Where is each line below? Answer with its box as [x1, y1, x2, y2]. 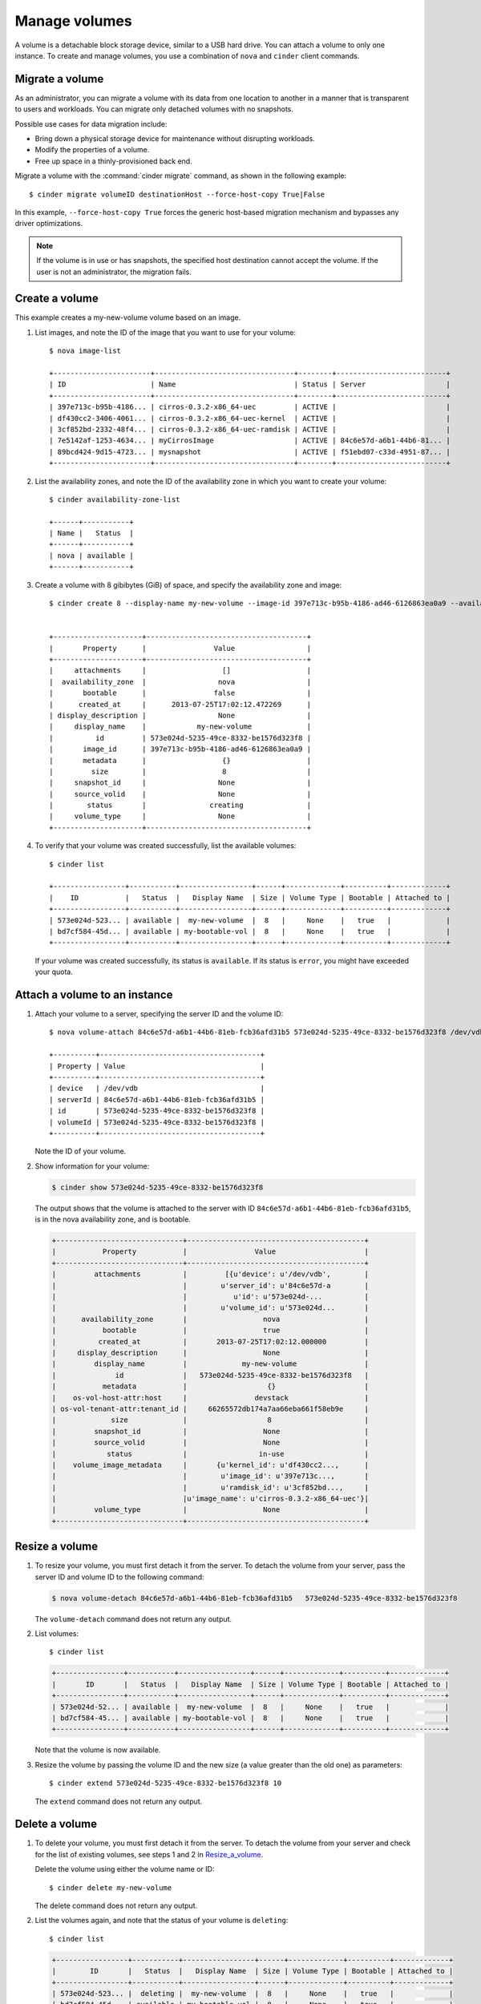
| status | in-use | [51, 1449, 369, 1458]
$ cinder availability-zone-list [49, 495, 180, 504]
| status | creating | [49, 801, 312, 810]
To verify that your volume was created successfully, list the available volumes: [34, 841, 297, 850]
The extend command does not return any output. [34, 1796, 203, 1806]
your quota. [34, 967, 74, 977]
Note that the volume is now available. [34, 1745, 161, 1755]
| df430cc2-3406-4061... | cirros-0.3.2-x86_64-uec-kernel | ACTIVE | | [49, 414, 451, 422]
